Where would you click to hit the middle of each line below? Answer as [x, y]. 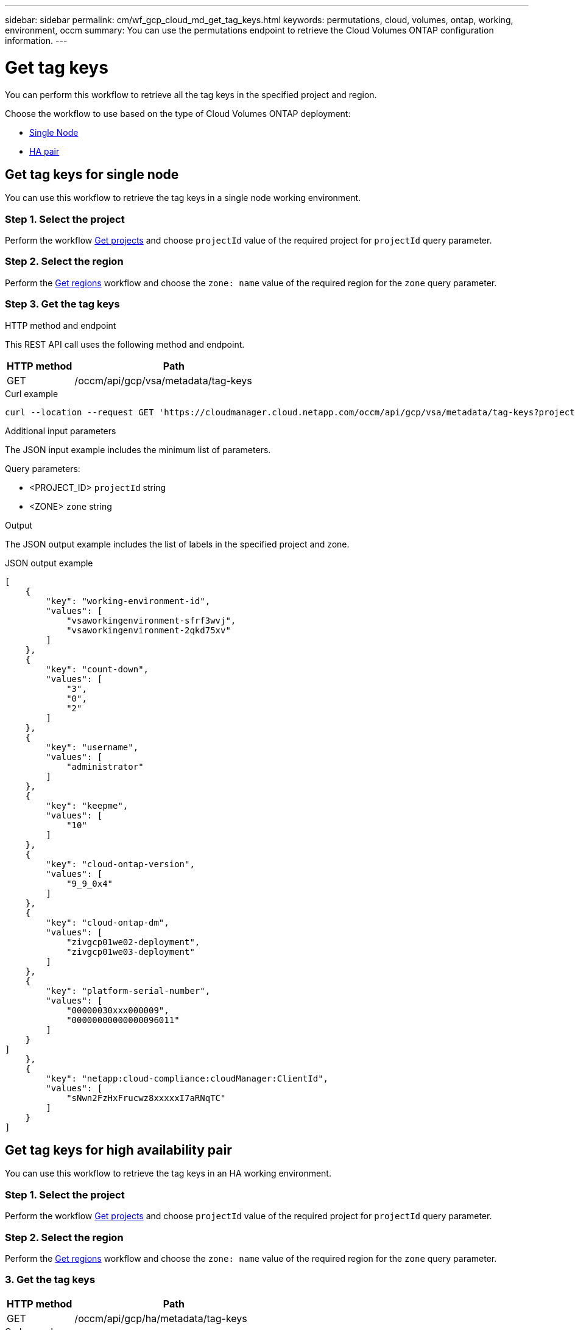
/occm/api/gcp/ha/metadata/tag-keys [161, 1318]
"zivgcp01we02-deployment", [133, 942]
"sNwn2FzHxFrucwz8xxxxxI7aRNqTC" [146, 1098]
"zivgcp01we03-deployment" [131, 952]
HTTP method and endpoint [61, 325]
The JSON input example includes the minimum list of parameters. [138, 449]
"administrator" [105, 766]
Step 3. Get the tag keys [62, 304]
